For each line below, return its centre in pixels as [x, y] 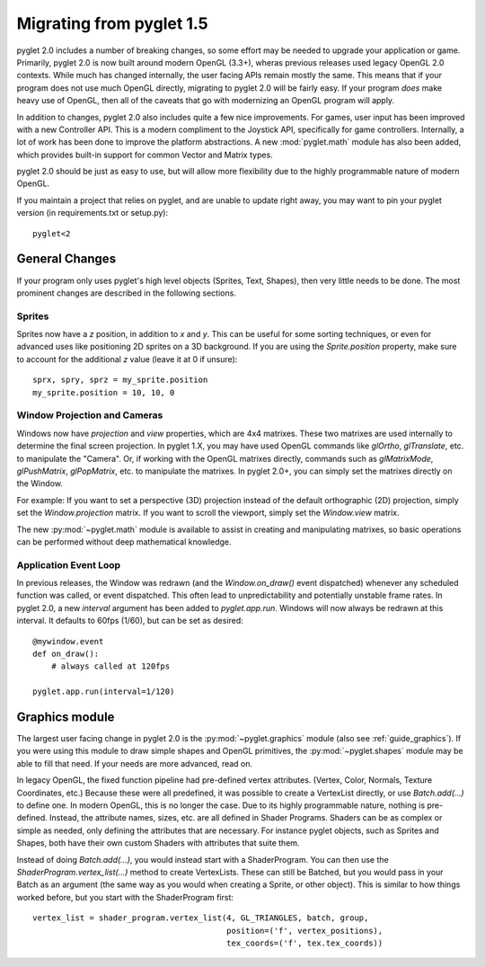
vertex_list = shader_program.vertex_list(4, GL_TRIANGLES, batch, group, [201, 918]
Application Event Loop [69, 564]
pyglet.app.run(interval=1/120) [104, 692]
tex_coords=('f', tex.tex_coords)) [304, 943]
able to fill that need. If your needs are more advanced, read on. [135, 763]
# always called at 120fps [110, 666]
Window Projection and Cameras [90, 415]
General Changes [66, 259]
